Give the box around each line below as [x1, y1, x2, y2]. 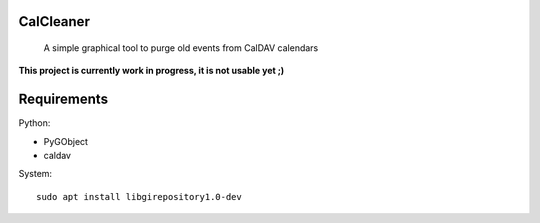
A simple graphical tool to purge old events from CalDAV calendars [43, 42, 319, 54]
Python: [18, 117, 51, 129]
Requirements [18, 91, 109, 108]
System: [18, 168, 53, 180]
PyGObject [43, 135, 89, 147]
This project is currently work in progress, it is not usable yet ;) [18, 65, 285, 77]
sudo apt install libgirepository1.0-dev [36, 191, 242, 202]
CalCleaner [18, 13, 90, 30]
